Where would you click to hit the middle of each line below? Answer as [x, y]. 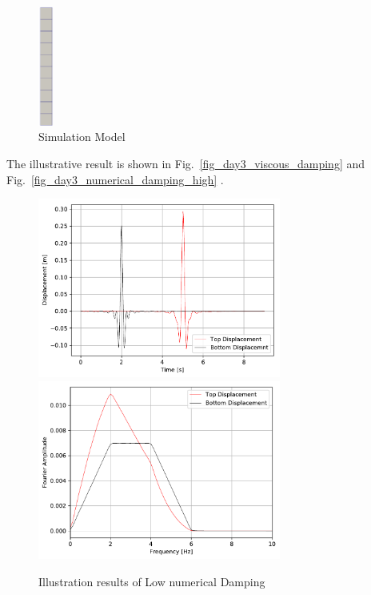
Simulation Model [82, 137]
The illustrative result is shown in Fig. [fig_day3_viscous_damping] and [186, 163]
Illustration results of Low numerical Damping [152, 581]
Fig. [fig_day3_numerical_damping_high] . [115, 179]
